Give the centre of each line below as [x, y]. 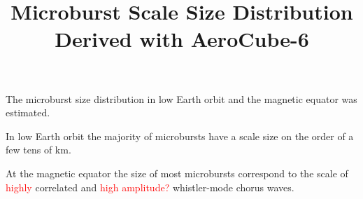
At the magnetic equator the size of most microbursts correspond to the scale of [177, 173]
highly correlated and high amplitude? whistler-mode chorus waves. [150, 187]
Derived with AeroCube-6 [182, 39]
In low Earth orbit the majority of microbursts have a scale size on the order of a [180, 136]
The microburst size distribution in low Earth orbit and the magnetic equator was [181, 98]
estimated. [28, 112]
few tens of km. [38, 150]
